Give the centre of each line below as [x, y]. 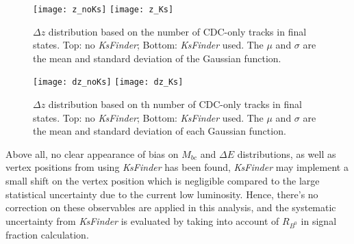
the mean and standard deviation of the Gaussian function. [157, 58]
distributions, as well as [287, 153]
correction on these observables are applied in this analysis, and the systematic [171, 207]
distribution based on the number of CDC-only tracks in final [177, 31]
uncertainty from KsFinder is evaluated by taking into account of [142, 220]
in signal [319, 220]
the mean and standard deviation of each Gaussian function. [160, 131]
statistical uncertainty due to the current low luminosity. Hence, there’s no [162, 194]
